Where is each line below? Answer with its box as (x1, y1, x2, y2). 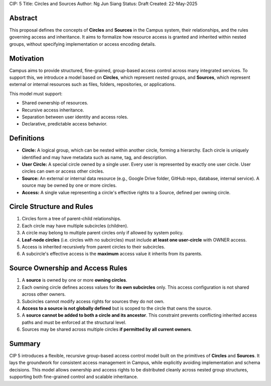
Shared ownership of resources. (22, 100, 89, 106)
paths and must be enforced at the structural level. (22, 319, 126, 325)
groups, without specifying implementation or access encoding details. (9, 41, 156, 47)
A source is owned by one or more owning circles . (22, 277, 127, 283)
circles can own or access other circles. (22, 168, 104, 174)
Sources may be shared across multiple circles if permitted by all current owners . (22, 326, 192, 332)
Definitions (9, 134, 45, 143)
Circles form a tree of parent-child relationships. (22, 216, 121, 222)
